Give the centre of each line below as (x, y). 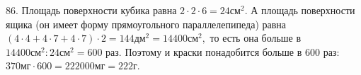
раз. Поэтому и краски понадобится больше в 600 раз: (223, 51)
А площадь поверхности (303, 10)
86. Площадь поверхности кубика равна (91, 10)
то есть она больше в (256, 38)
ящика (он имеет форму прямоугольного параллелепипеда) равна (146, 24)
